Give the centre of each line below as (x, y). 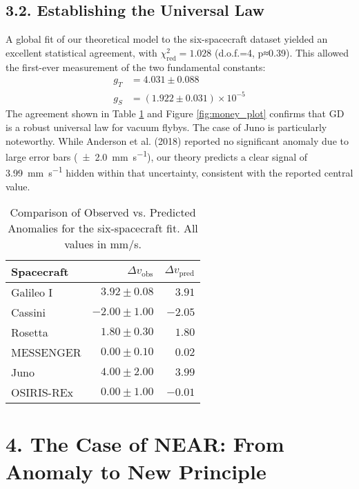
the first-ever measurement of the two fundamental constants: (136, 67)
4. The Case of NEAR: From (145, 444)
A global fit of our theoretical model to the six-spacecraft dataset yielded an (167, 39)
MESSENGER (46, 352)
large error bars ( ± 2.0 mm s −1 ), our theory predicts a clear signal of (157, 156)
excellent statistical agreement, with (81, 52)
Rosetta (30, 332)
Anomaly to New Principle (136, 471)
